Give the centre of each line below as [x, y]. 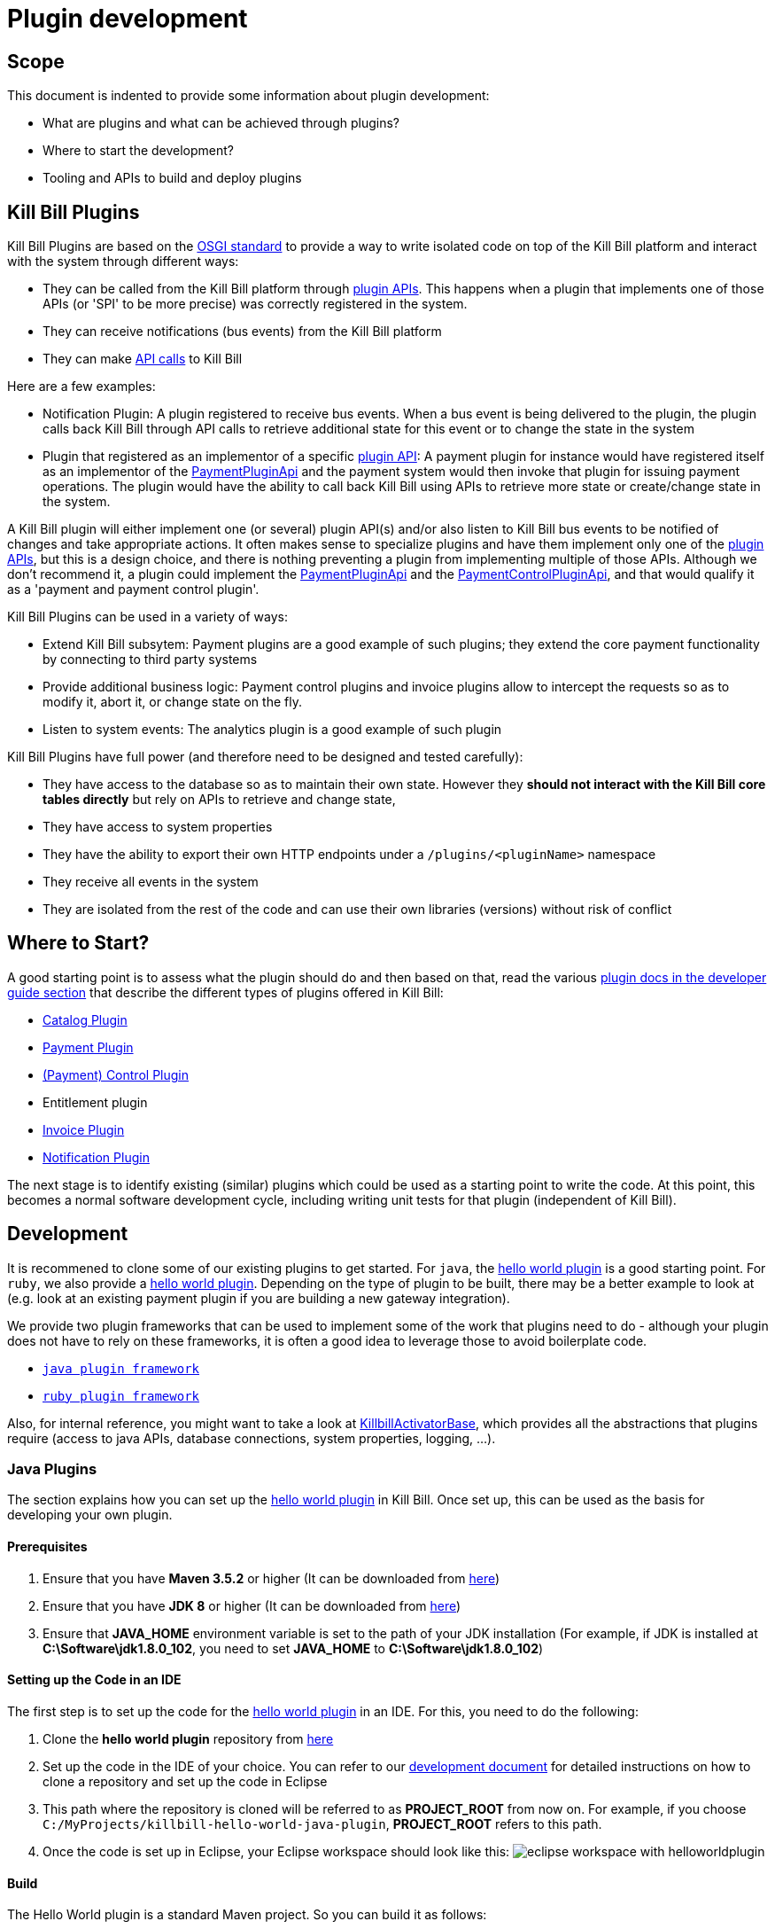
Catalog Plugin [85, 1019]
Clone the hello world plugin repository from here [188, 1738]
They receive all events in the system [151, 882]
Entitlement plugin [95, 1102]
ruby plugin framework [121, 1396]
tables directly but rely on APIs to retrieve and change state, [219, 800]
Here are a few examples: [81, 387]
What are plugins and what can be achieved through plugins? [221, 123]
